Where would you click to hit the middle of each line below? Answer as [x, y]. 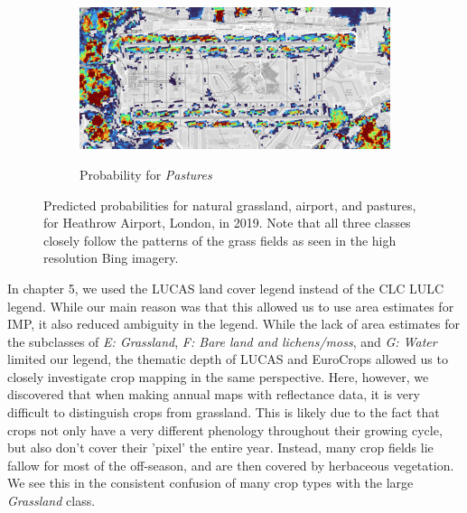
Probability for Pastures [146, 174]
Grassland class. [51, 501]
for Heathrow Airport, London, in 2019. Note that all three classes [227, 223]
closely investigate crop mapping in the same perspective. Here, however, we [218, 376]
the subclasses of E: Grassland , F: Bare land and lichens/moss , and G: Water [222, 341]
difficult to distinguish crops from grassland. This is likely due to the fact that [224, 412]
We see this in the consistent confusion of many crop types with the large [210, 483]
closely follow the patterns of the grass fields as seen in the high [220, 240]
